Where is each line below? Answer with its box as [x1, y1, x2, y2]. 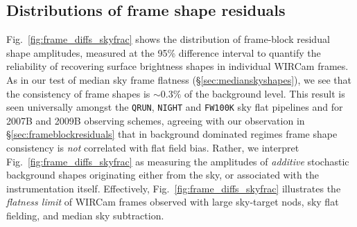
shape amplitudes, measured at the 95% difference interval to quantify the [6, 45, 321, 60]
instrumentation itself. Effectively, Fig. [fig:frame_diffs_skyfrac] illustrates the [6, 181, 341, 195]
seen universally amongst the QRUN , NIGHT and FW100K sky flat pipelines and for [6, 100, 343, 114]
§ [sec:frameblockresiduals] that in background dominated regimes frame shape [6, 127, 338, 141]
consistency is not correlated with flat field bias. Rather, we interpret [6, 140, 299, 155]
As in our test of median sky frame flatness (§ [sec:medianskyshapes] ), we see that [6, 72, 351, 87]
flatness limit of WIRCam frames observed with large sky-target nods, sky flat [6, 194, 339, 209]
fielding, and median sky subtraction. [6, 208, 164, 222]
